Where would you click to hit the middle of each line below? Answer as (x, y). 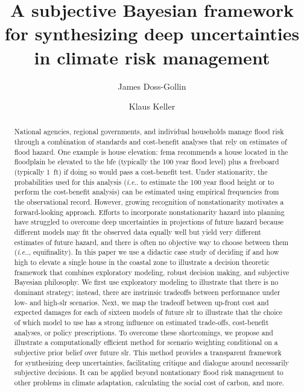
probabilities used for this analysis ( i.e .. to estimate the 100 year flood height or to (144, 182)
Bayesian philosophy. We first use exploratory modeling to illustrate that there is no (146, 282)
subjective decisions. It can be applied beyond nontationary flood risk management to (149, 372)
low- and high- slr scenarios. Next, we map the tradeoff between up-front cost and (141, 302)
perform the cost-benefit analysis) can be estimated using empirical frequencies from (147, 192)
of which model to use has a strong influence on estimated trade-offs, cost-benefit (141, 322)
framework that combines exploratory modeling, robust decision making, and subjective (152, 272)
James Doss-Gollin (152, 86)
